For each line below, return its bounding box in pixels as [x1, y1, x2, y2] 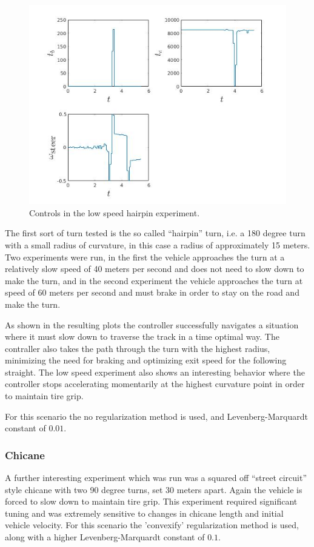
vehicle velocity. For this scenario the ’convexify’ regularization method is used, [5, 519, 299, 531]
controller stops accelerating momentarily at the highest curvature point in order [5, 377, 305, 390]
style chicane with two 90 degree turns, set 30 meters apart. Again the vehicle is [5, 483, 302, 496]
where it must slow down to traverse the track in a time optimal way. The [5, 330, 279, 343]
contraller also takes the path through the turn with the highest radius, [5, 342, 270, 354]
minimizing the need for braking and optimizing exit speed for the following [5, 354, 287, 366]
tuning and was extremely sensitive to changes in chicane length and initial [5, 506, 284, 519]
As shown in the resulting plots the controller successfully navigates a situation [5, 318, 299, 331]
